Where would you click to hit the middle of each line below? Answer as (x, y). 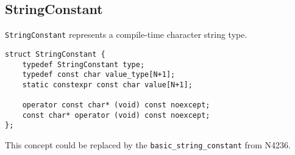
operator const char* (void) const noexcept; (116, 105)
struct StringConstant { (55, 54)
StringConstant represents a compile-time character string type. (126, 34)
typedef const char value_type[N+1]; (99, 75)
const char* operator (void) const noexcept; (116, 115)
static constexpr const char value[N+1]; (107, 85)
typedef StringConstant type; (84, 64)
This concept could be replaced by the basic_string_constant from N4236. (148, 145)
